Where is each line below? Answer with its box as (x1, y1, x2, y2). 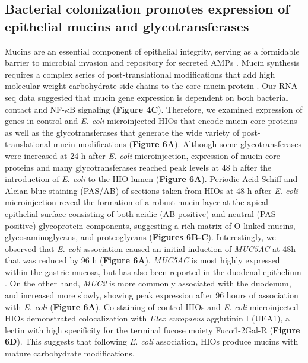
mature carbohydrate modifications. (5, 347, 135, 359)
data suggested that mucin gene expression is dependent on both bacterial (18, 91, 288, 103)
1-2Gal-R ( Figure (234, 323, 300, 336)
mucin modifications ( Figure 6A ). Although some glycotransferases (53, 138, 301, 150)
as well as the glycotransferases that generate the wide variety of (5, 126, 240, 138)
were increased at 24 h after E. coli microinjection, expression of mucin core (5, 149, 280, 161)
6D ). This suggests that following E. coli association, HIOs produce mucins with (5, 335, 299, 348)
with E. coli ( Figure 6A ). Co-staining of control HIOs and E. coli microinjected (5, 300, 299, 313)
